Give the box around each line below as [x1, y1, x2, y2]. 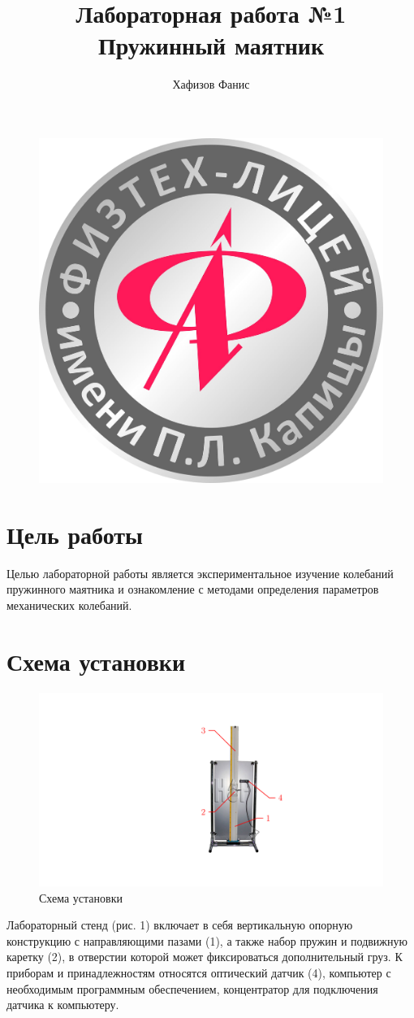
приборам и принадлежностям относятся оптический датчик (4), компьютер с [6, 964, 391, 981]
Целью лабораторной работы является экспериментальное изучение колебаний [6, 564, 394, 581]
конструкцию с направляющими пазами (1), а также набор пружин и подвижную [6, 932, 408, 949]
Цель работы [6, 517, 143, 550]
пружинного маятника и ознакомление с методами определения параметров [6, 581, 379, 598]
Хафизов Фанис [172, 76, 250, 93]
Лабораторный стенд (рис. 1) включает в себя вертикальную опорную [6, 916, 353, 933]
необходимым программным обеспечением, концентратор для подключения [6, 980, 378, 997]
